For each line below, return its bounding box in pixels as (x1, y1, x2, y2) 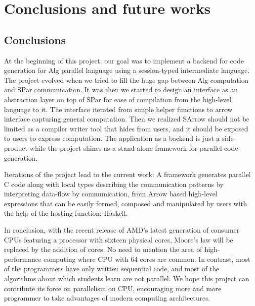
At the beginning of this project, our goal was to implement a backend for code (4, 55, 244, 65)
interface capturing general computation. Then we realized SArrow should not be (4, 114, 250, 124)
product (4, 142, 28, 153)
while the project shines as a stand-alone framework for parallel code (30, 142, 238, 153)
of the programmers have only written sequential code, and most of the (4, 263, 219, 274)
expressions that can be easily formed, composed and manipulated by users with (4, 198, 247, 208)
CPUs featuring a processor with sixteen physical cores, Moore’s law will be (4, 234, 233, 245)
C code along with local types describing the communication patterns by (4, 179, 224, 189)
